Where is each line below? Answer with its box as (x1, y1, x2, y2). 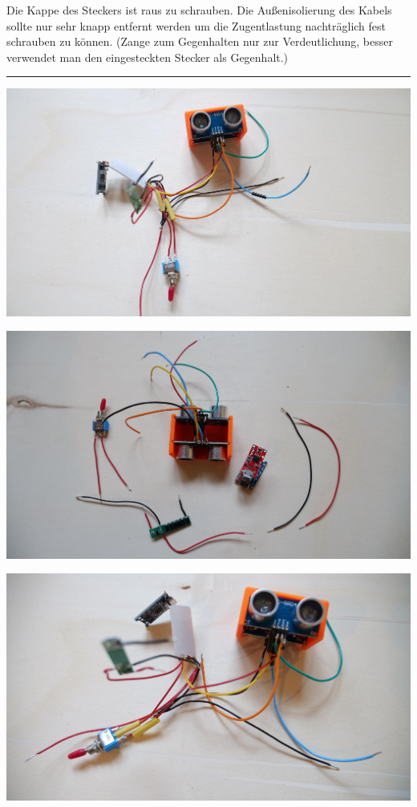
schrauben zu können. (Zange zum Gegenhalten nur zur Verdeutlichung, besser (6, 33, 393, 50)
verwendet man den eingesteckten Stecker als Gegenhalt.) (6, 48, 289, 65)
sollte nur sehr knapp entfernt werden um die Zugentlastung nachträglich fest (6, 17, 387, 34)
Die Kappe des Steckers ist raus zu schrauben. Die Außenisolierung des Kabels (6, 2, 392, 18)
